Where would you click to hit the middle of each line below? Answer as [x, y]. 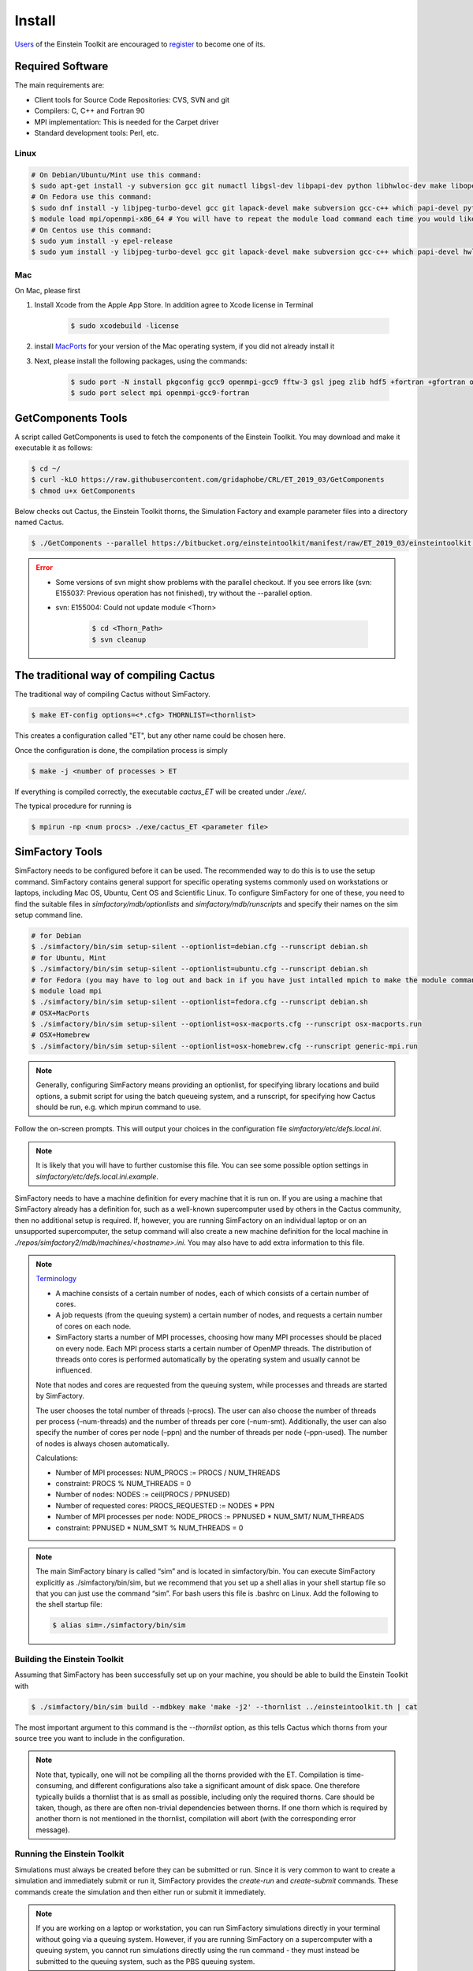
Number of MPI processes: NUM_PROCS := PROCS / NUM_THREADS [168, 1472]
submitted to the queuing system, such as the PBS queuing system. [145, 1961]
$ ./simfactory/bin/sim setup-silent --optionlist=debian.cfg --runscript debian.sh [199, 947]
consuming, [55, 1786]
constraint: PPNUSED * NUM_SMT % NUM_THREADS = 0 [149, 1528]
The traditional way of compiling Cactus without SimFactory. [112, 695]
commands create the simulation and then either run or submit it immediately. [140, 1891]
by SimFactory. [60, 1396]
